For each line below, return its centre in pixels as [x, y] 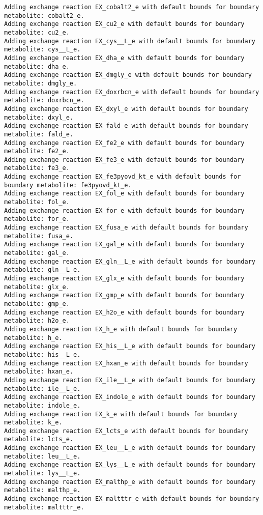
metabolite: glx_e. [37, 287]
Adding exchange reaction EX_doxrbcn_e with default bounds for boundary [132, 92]
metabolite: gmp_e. [37, 304]
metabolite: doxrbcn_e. [44, 101]
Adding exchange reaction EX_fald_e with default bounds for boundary [126, 126]
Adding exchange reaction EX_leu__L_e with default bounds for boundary [130, 448]
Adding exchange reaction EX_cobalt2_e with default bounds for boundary [132, 7]
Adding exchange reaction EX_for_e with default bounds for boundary [124, 210]
